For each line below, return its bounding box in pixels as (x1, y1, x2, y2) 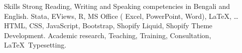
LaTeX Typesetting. (4, 40, 67, 50)
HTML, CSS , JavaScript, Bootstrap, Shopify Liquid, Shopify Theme (4, 20, 213, 31)
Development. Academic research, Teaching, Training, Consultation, (4, 30, 211, 40)
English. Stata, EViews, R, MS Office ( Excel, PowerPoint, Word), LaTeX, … (4, 10, 239, 21)
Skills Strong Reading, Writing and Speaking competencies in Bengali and (4, 1, 230, 11)
